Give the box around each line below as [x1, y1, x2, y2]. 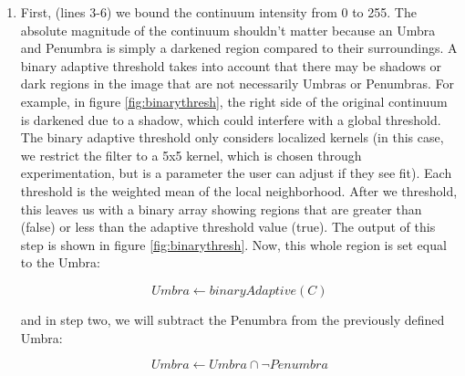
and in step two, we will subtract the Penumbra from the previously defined [20, 309, 445, 329]
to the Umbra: [20, 253, 100, 272]
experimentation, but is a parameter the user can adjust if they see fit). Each [20, 163, 452, 183]
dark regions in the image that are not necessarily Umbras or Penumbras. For [20, 74, 454, 93]
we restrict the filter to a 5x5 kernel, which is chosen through [20, 145, 362, 164]
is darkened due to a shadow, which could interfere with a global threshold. [20, 110, 441, 129]
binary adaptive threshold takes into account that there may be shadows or [20, 56, 442, 75]
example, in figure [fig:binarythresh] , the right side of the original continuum [20, 91, 448, 110]
